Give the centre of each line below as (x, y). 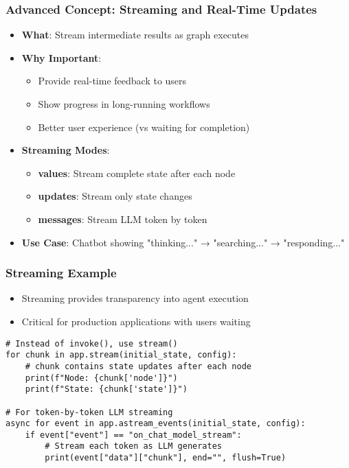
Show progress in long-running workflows (124, 104)
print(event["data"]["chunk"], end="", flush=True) (166, 458)
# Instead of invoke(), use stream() (92, 343)
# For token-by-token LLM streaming (89, 412)
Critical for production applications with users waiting (136, 321)
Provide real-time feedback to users (112, 81)
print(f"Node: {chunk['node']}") (101, 378)
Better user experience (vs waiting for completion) (144, 127)
